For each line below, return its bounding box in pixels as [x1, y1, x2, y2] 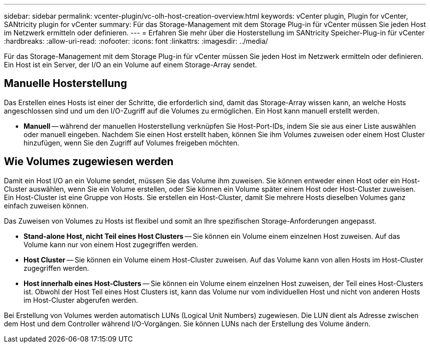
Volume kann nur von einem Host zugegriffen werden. [24, 240, 198, 249]
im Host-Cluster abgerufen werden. [24, 295, 138, 304]
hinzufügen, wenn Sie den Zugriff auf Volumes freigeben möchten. [24, 138, 240, 147]
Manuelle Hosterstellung [4, 77, 127, 90]
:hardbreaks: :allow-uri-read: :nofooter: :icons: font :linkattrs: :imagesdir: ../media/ [4, 37, 268, 45]
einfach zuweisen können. [4, 201, 89, 210]
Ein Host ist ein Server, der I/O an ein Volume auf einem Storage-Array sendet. [4, 60, 257, 69]
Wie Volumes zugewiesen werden [4, 155, 174, 168]
